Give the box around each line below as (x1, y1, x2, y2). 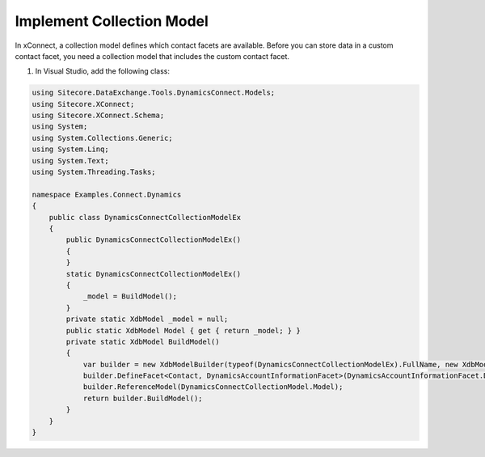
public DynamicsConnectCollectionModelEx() (65, 235, 242, 244)
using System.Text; (32, 156, 109, 165)
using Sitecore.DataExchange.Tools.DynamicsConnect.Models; (32, 88, 276, 97)
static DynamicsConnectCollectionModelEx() (65, 269, 242, 278)
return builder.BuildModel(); (82, 393, 203, 403)
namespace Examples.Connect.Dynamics (32, 190, 182, 199)
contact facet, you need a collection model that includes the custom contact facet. (15, 51, 290, 61)
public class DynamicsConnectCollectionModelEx (48, 213, 242, 222)
